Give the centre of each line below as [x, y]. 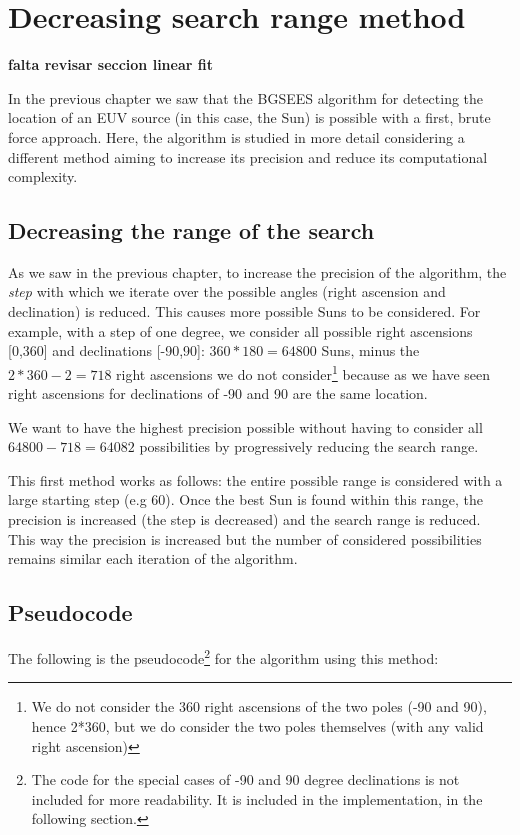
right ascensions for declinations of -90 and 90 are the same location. [218, 393]
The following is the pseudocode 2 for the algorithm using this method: [223, 656]
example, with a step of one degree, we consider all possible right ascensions [240, 330]
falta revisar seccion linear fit [110, 64]
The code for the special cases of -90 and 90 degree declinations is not [245, 779]
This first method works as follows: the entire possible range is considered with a [255, 479]
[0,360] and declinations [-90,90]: [106, 350]
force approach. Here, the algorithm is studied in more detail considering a [236, 136]
